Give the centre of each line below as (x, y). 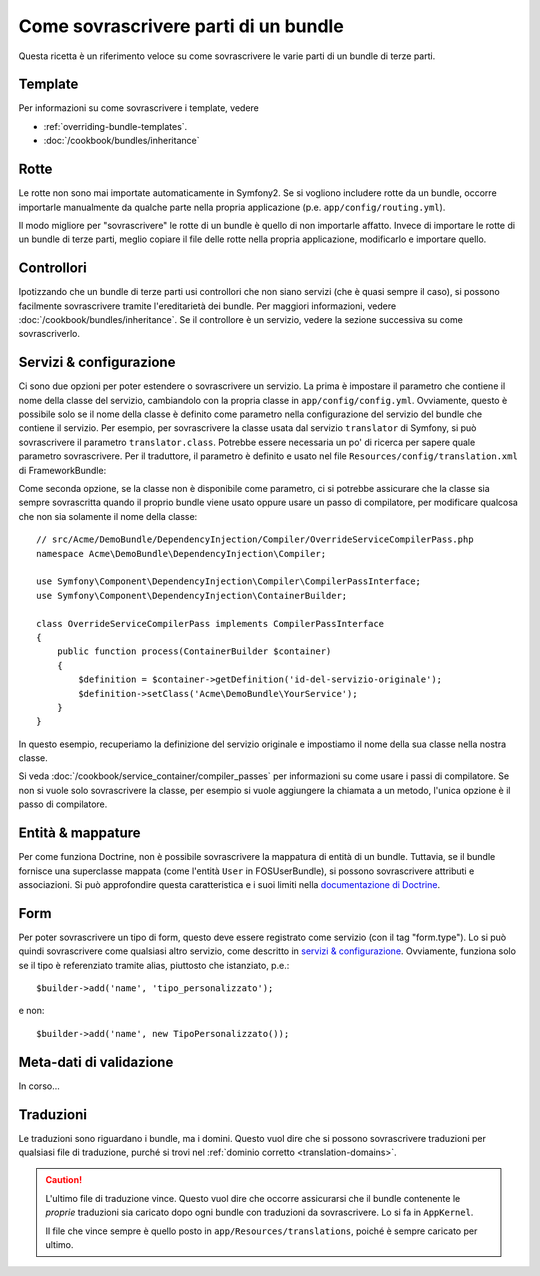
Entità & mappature (79, 833)
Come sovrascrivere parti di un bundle (181, 26)
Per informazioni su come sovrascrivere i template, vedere (139, 108)
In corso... (39, 1086)
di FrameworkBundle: (62, 470)
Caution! (64, 1180)
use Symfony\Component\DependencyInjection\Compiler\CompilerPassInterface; (229, 581)
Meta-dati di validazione (96, 1061)
